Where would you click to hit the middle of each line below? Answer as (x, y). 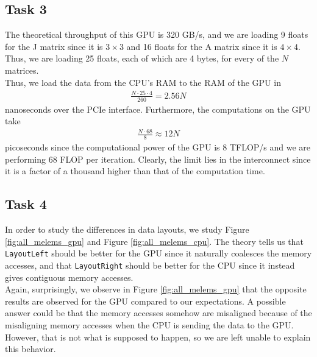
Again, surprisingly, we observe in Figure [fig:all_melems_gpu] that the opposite (156, 289)
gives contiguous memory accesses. (69, 277)
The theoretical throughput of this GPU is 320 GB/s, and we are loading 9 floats (157, 34)
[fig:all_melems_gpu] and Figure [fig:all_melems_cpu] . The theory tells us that (154, 241)
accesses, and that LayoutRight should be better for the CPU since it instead (150, 265)
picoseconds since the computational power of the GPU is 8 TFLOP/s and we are (158, 147)
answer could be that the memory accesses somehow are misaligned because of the (158, 313)
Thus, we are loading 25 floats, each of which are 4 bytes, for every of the (142, 58)
